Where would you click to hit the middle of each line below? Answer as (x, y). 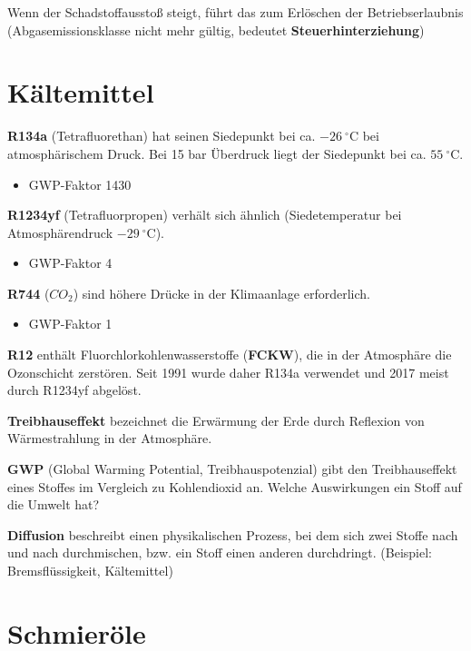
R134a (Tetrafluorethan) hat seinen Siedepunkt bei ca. (162, 136)
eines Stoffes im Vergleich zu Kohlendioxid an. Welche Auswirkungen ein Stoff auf (235, 486)
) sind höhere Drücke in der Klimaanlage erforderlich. (221, 293)
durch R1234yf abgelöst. (74, 390)
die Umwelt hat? (54, 504)
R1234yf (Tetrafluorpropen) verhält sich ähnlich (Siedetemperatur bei (205, 215)
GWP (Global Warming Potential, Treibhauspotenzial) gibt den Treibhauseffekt (232, 469)
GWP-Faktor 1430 (80, 184)
